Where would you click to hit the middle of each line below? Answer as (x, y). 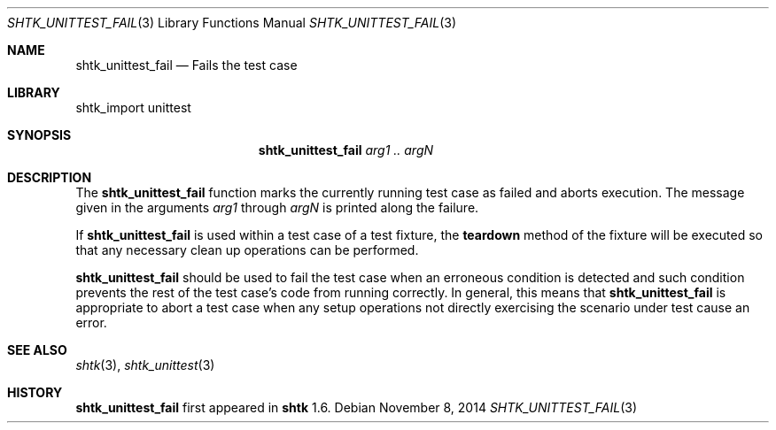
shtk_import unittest (133, 107)
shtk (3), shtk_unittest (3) (145, 365)
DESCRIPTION (50, 177)
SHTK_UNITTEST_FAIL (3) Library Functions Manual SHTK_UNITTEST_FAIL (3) (232, 23)
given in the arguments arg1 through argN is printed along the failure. (277, 207)
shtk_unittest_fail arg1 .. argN (346, 150)
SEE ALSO (37, 350)
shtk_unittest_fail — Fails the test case (186, 65)
